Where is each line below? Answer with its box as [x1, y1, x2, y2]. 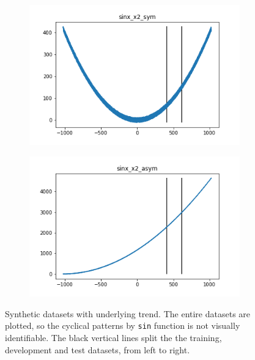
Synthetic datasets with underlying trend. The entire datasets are [5, 307, 251, 320]
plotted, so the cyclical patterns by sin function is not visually [5, 319, 240, 332]
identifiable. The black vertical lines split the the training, [5, 331, 222, 344]
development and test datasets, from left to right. [5, 343, 190, 356]
